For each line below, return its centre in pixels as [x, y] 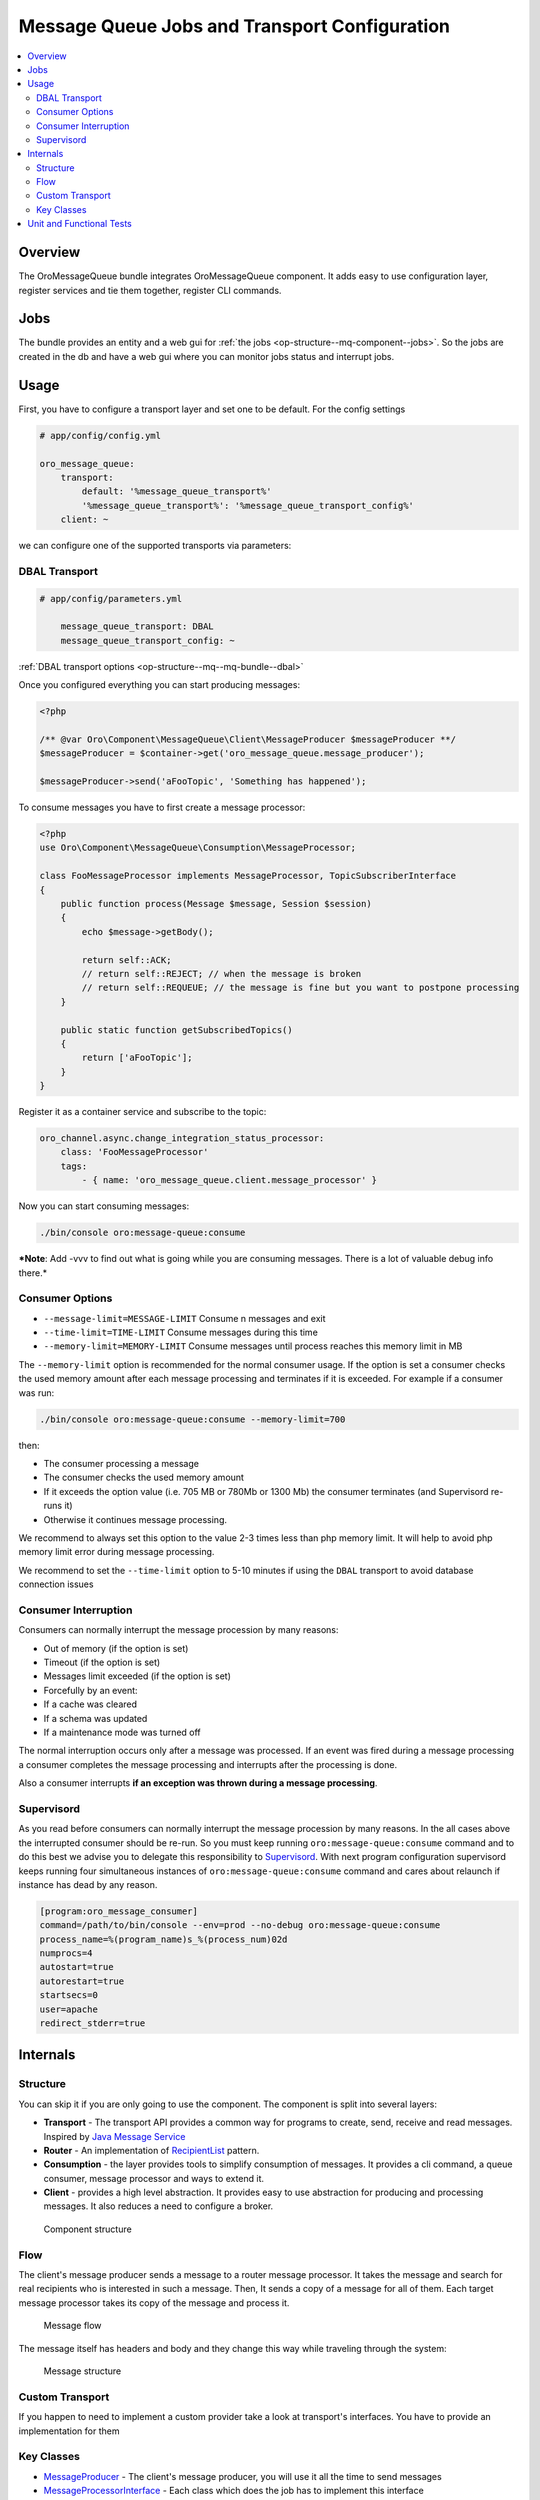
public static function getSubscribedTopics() [177, 1029]
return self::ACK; [126, 959]
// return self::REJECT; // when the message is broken [221, 973]
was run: [36, 1392]
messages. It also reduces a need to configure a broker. [158, 2206]
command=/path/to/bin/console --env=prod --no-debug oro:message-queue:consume [240, 1925]
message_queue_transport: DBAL [137, 626]
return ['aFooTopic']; [137, 1058]
